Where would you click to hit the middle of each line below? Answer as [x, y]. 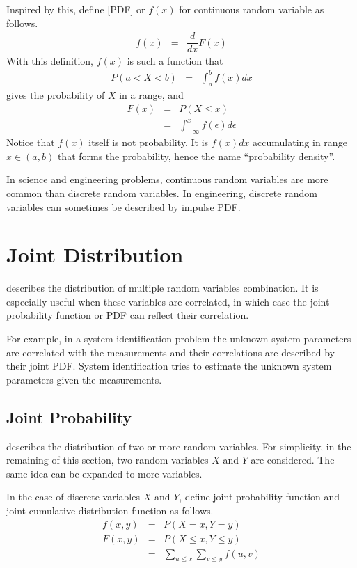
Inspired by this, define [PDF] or [76, 9]
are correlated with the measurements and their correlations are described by [170, 352]
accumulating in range [300, 142]
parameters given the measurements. [84, 379]
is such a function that [175, 61]
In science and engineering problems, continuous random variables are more [167, 179]
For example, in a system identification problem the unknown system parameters [179, 339]
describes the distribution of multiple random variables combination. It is [162, 288]
